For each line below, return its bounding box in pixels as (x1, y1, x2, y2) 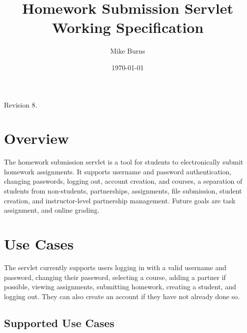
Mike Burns (110, 46, 145, 56)
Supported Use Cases (4, 315, 114, 330)
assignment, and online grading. (4, 205, 100, 215)
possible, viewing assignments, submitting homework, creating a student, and (4, 281, 236, 292)
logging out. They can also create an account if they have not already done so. (4, 291, 240, 301)
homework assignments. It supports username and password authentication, (4, 166, 232, 176)
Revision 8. (4, 99, 37, 110)
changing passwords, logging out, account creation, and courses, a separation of (4, 176, 243, 186)
